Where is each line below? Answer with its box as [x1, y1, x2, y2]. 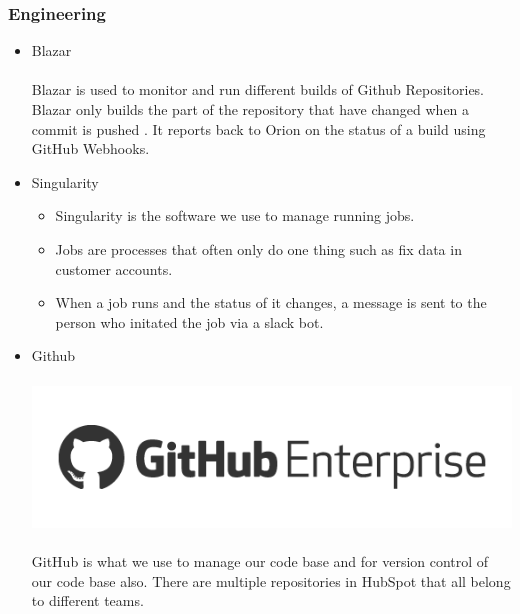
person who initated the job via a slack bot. [55, 311, 324, 332]
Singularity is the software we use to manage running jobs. [55, 205, 415, 226]
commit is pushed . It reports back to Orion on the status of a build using [31, 118, 486, 139]
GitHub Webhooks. [31, 138, 150, 159]
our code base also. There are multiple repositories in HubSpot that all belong [31, 570, 511, 591]
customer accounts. [55, 258, 173, 279]
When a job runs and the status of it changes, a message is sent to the [55, 292, 487, 313]
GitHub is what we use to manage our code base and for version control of [31, 551, 489, 571]
